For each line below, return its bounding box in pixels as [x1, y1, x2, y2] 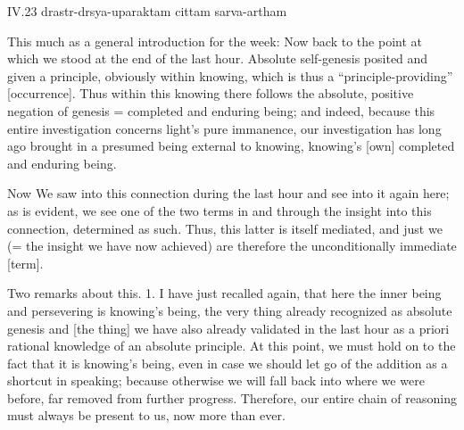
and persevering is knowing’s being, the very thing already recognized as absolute [7, 301, 452, 319]
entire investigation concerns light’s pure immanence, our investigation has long [7, 119, 442, 137]
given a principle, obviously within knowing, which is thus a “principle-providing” [7, 66, 453, 85]
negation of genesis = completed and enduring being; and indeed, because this [7, 101, 435, 120]
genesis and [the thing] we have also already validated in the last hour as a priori [7, 318, 450, 337]
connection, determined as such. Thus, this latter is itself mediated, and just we [7, 219, 443, 237]
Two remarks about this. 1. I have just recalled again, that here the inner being [7, 284, 442, 302]
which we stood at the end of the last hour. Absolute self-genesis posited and [7, 49, 428, 68]
